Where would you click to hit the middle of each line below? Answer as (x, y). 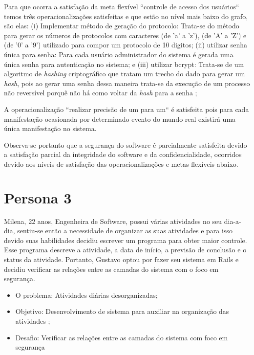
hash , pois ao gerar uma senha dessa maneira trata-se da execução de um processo (127, 83)
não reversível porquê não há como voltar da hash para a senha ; (101, 93)
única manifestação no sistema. (50, 128)
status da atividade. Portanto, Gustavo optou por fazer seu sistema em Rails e (121, 259)
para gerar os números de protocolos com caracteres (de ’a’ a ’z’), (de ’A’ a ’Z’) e (125, 35)
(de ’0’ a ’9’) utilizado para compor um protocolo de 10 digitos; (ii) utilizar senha (126, 45)
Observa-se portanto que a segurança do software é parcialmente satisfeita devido (126, 144)
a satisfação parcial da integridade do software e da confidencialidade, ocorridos (123, 154)
